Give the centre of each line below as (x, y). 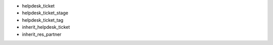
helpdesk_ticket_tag (43, 20)
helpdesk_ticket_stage (45, 13)
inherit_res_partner (42, 34)
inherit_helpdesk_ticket (46, 27)
